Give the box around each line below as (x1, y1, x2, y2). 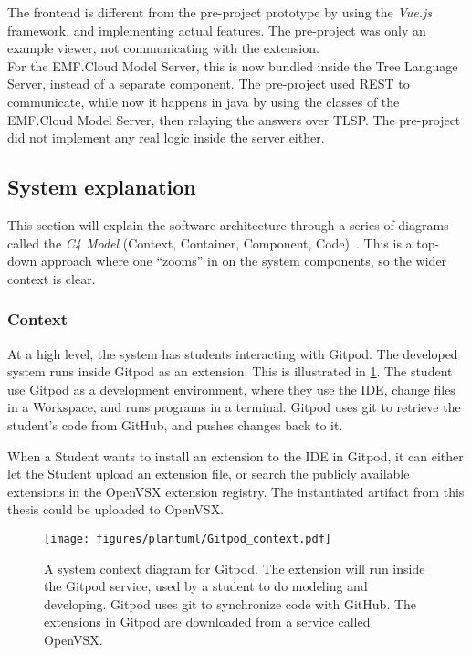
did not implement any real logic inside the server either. (7, 128, 325, 147)
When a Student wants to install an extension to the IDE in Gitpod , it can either (7, 446, 464, 465)
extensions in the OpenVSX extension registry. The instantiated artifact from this (7, 481, 465, 501)
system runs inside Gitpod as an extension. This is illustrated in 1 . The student (7, 362, 453, 381)
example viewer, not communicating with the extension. (7, 38, 319, 58)
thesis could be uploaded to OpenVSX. (7, 500, 225, 519)
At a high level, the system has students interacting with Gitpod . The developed (7, 343, 458, 363)
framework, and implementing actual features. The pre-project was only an (7, 20, 426, 39)
